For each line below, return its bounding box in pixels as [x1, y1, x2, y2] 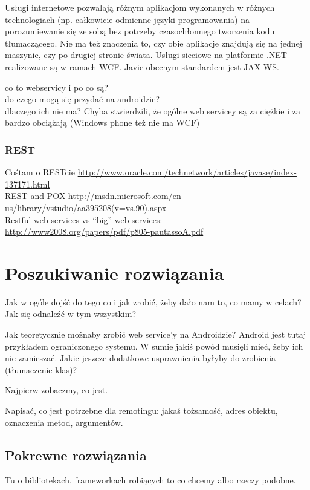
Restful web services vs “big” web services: [5, 213, 163, 226]
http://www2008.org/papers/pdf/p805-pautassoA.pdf [5, 225, 204, 238]
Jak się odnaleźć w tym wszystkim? [5, 307, 136, 320]
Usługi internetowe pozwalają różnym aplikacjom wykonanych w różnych [5, 1, 275, 13]
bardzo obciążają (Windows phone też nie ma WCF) [5, 116, 200, 129]
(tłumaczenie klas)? [5, 363, 77, 376]
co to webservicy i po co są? [5, 80, 108, 93]
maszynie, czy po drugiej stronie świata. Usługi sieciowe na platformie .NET [5, 48, 287, 61]
